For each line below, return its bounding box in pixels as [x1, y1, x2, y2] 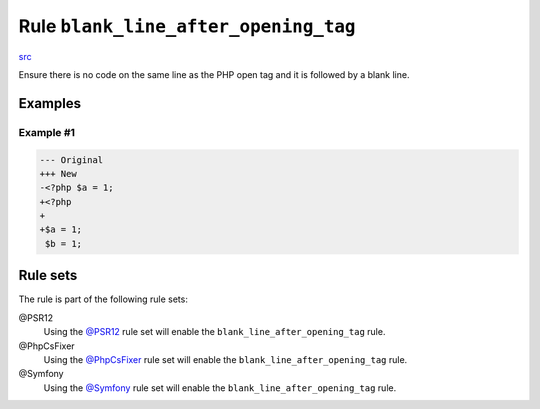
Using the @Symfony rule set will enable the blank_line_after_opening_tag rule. [43, 381, 397, 394]
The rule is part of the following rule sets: [18, 293, 189, 305]
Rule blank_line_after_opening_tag [18, 15, 356, 37]
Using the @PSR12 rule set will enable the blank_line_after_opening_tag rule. [43, 326, 386, 338]
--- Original [39, 154, 104, 165]
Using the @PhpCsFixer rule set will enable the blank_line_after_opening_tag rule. [43, 353, 408, 365]
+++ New [39, 168, 77, 179]
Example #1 [18, 125, 75, 139]
